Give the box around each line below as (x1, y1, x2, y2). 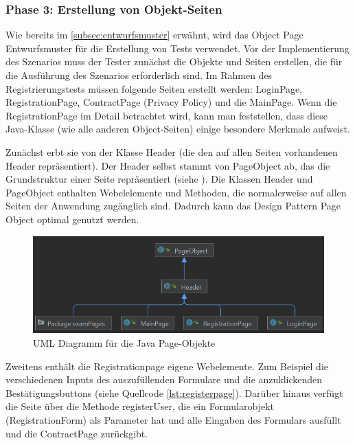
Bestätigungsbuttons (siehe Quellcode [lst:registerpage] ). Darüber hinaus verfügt (5, 385, 343, 400)
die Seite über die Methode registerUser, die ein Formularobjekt (5, 399, 275, 413)
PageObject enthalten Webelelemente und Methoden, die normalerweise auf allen (5, 185, 347, 199)
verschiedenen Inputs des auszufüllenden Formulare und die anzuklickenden (5, 372, 323, 387)
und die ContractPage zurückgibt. (5, 426, 148, 440)
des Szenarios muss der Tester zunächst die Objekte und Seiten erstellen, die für (5, 54, 343, 69)
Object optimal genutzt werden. (5, 212, 139, 226)
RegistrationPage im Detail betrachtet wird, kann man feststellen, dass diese (5, 108, 328, 122)
